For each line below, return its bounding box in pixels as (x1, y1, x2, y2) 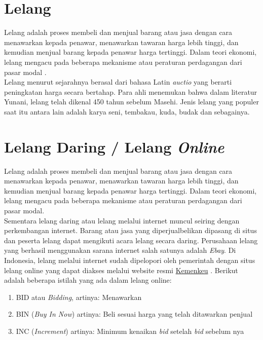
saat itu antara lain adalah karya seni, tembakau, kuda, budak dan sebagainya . (4, 106, 250, 117)
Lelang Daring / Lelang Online (4, 136, 224, 157)
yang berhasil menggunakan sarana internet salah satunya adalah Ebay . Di (4, 245, 236, 255)
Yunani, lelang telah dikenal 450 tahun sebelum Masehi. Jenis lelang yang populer (4, 96, 259, 107)
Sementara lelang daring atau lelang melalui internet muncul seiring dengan (4, 215, 240, 225)
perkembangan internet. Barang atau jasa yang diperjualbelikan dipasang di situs (4, 225, 257, 236)
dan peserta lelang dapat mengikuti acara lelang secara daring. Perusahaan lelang (4, 235, 258, 245)
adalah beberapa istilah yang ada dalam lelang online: (4, 275, 172, 285)
